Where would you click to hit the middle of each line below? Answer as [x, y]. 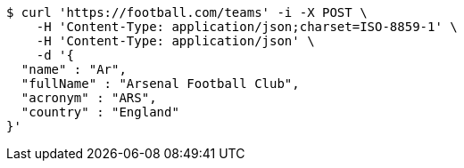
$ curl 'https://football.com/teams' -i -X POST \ [187, 12]
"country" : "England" [100, 112]
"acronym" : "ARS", [89, 98]
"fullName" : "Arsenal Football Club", [160, 84]
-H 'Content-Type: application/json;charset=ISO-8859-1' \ [247, 27]
